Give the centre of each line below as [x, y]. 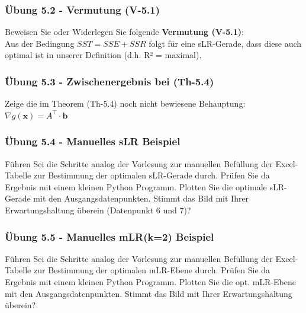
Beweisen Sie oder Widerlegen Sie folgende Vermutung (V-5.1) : [124, 32]
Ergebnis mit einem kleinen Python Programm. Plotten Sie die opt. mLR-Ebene [150, 282]
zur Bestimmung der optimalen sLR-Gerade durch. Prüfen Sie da [152, 175]
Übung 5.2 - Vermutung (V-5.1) [82, 9]
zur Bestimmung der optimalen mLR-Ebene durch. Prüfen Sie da [152, 270]
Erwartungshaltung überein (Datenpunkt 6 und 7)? [98, 210]
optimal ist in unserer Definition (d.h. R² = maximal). [103, 55]
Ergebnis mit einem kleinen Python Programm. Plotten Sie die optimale [136, 186]
